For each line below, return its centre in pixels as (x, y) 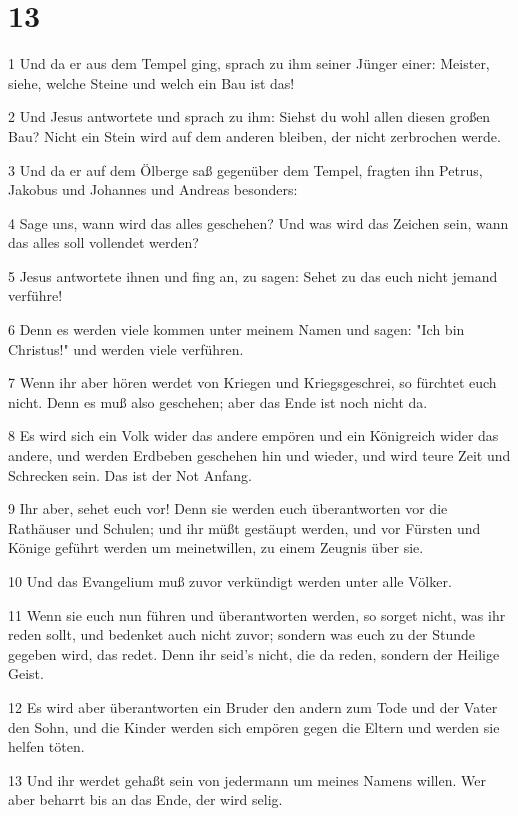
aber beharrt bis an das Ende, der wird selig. (145, 799)
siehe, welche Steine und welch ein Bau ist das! (151, 82)
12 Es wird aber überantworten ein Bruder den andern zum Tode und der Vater (253, 706)
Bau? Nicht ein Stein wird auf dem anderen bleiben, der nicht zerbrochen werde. (254, 135)
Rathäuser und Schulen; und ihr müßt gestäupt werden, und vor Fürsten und (244, 527)
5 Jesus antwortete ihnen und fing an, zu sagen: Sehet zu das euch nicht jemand (253, 275)
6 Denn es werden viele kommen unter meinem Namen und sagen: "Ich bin (236, 329)
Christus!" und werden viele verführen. (126, 348)
